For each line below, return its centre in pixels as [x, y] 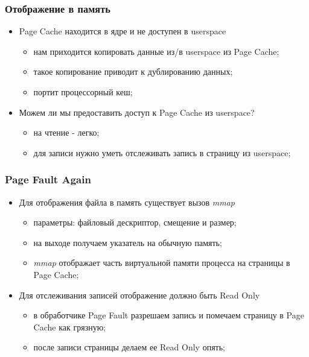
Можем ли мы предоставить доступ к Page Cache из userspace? [137, 112]
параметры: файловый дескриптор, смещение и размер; [135, 222]
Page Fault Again [48, 179]
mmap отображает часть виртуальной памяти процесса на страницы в [162, 263]
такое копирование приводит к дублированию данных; [133, 71]
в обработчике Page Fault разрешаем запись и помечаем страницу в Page [169, 315]
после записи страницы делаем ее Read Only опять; [129, 347]
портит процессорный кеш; [83, 92]
